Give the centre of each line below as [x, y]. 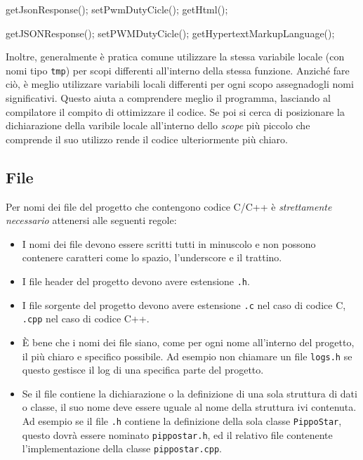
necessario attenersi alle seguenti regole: [91, 220]
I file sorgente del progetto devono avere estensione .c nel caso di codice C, [184, 304]
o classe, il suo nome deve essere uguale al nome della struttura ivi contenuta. [189, 407]
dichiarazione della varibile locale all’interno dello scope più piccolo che [158, 125]
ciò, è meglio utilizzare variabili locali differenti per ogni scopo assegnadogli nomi [180, 84]
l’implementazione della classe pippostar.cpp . [122, 448]
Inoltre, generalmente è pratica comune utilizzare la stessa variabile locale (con [175, 57]
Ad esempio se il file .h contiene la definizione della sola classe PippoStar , [182, 420]
